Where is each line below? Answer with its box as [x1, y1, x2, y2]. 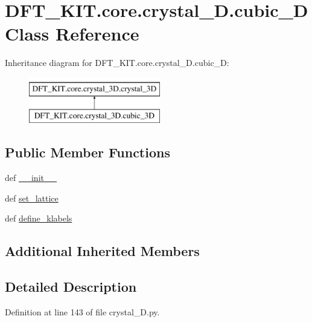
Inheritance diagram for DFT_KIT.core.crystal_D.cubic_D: [5, 56, 229, 69]
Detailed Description [5, 277, 137, 296]
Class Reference [5, 21, 139, 46]
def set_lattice [5, 191, 59, 204]
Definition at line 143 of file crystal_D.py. [5, 306, 160, 318]
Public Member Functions [5, 143, 170, 162]
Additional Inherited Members [5, 241, 200, 260]
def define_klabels [5, 212, 72, 225]
